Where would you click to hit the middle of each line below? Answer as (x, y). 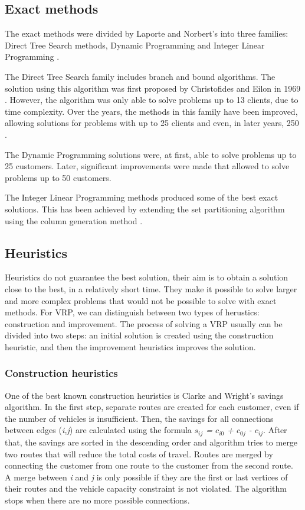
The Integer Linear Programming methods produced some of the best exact (142, 197)
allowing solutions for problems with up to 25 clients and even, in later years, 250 (152, 123)
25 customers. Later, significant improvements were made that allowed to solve (147, 166)
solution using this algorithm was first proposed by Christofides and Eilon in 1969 (153, 88)
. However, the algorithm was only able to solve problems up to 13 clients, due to (152, 100)
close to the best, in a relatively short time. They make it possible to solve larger (151, 288)
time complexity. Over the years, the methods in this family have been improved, (151, 111)
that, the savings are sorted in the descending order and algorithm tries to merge (151, 442)
